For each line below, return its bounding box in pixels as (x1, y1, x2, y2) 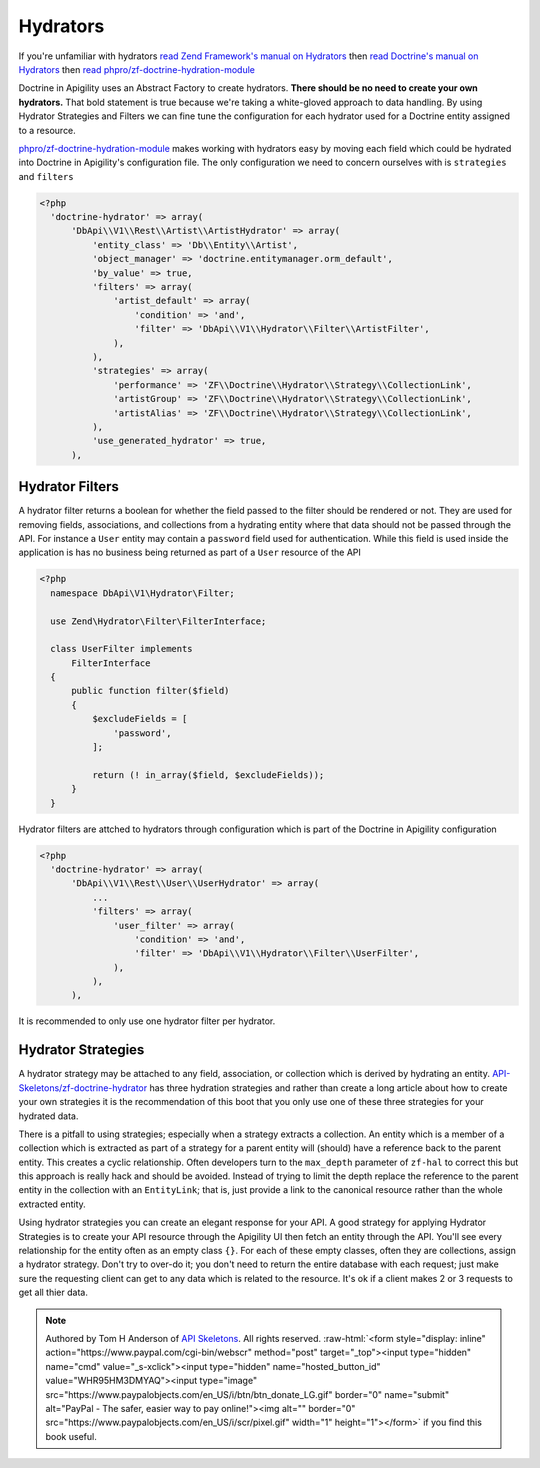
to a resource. (18, 124, 77, 136)
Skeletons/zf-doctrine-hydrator (18, 1081, 148, 1094)
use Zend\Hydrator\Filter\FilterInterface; (50, 615, 267, 627)
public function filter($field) (71, 685, 230, 697)
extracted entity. (18, 1198, 87, 1210)
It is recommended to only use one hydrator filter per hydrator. (18, 1015, 276, 1027)
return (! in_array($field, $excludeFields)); (91, 769, 325, 780)
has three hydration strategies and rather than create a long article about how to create (149, 1081, 508, 1094)
